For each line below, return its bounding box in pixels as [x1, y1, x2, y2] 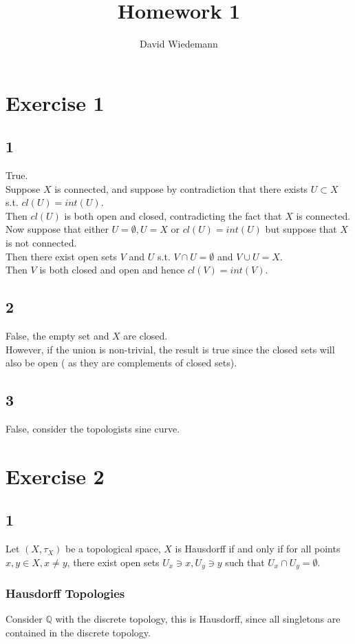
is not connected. [6, 236, 77, 250]
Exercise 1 [6, 88, 105, 116]
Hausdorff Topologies [6, 585, 125, 602]
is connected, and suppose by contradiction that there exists [54, 181, 308, 196]
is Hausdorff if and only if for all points [175, 541, 341, 556]
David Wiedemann [140, 37, 218, 51]
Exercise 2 [6, 461, 105, 490]
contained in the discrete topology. [6, 625, 151, 640]
